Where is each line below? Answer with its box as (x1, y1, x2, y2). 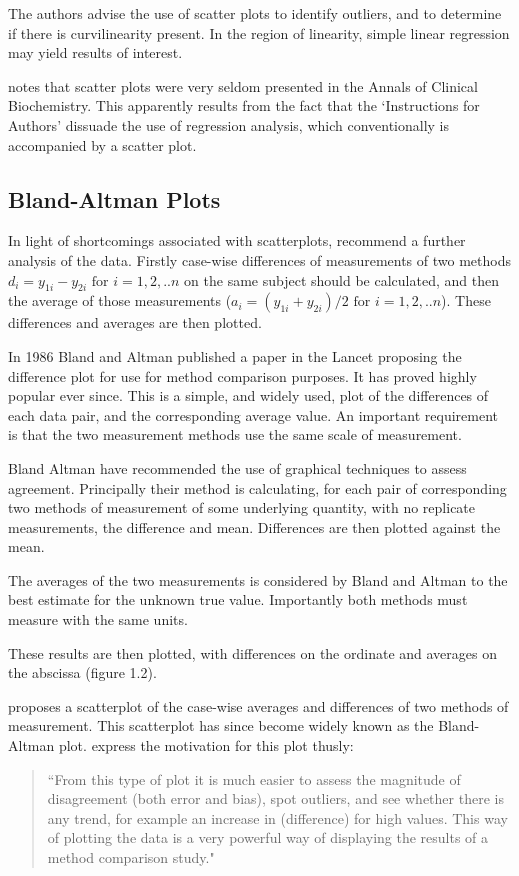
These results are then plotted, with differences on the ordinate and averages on (8, 642, 497, 663)
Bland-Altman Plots (8, 183, 221, 214)
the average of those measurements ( (8, 290, 232, 311)
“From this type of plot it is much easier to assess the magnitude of (47, 768, 461, 789)
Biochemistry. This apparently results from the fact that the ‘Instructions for (8, 95, 480, 116)
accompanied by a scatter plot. (8, 134, 197, 155)
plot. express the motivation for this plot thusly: (58, 735, 354, 756)
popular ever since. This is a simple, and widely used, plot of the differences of (8, 385, 489, 406)
